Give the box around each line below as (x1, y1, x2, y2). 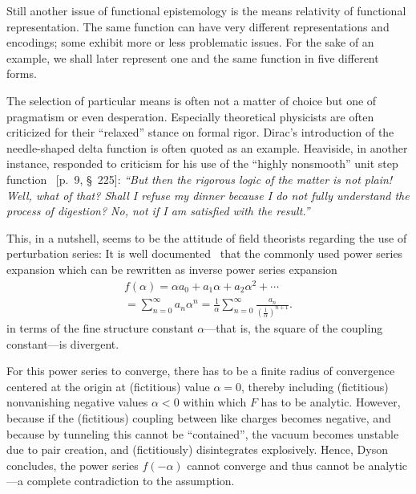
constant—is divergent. (6, 335, 119, 352)
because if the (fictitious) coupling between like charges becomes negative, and (6, 410, 391, 426)
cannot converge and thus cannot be (187, 456, 365, 473)
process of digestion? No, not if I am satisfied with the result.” (6, 202, 310, 219)
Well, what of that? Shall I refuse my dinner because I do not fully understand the (6, 186, 410, 203)
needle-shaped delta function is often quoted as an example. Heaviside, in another (6, 139, 408, 156)
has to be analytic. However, (261, 394, 401, 410)
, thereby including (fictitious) (241, 378, 389, 394)
